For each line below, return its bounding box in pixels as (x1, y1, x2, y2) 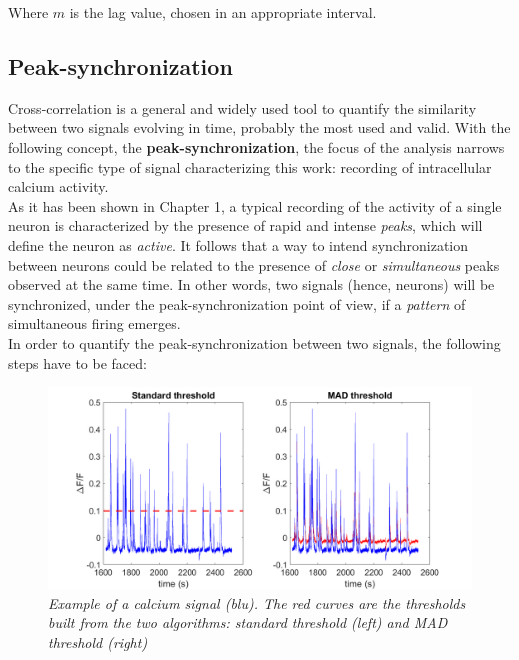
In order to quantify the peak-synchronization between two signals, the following (8, 332, 501, 353)
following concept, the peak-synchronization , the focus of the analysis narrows (8, 136, 505, 157)
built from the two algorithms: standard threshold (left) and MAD (48, 612, 448, 633)
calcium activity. (8, 176, 109, 197)
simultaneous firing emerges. (8, 313, 181, 334)
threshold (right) (48, 631, 148, 652)
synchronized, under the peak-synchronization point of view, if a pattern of (8, 293, 466, 314)
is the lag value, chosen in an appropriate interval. (69, 2, 377, 22)
